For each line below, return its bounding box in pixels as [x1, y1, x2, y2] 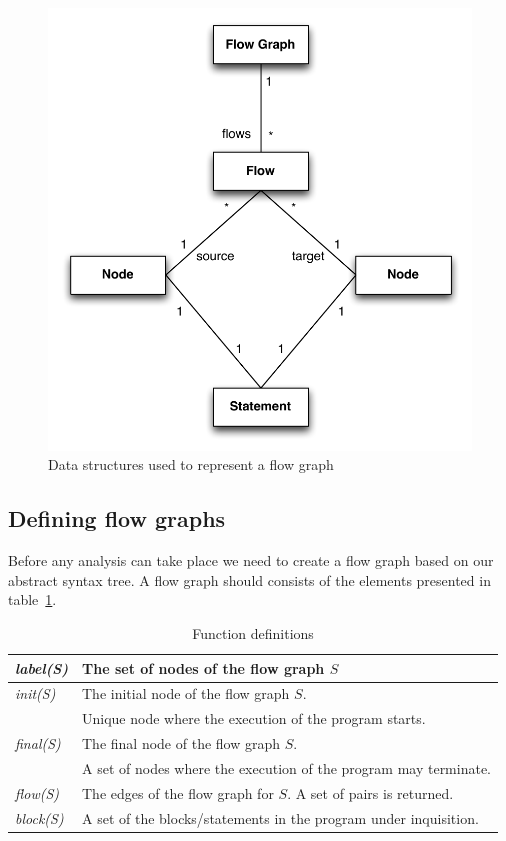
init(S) [15, 683, 56, 704]
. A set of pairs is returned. [287, 782, 454, 803]
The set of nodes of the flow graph [82, 657, 325, 678]
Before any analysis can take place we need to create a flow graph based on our [8, 550, 494, 571]
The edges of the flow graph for [82, 782, 274, 803]
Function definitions [192, 622, 314, 643]
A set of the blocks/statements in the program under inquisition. [82, 807, 479, 828]
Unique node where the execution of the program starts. [82, 708, 426, 729]
